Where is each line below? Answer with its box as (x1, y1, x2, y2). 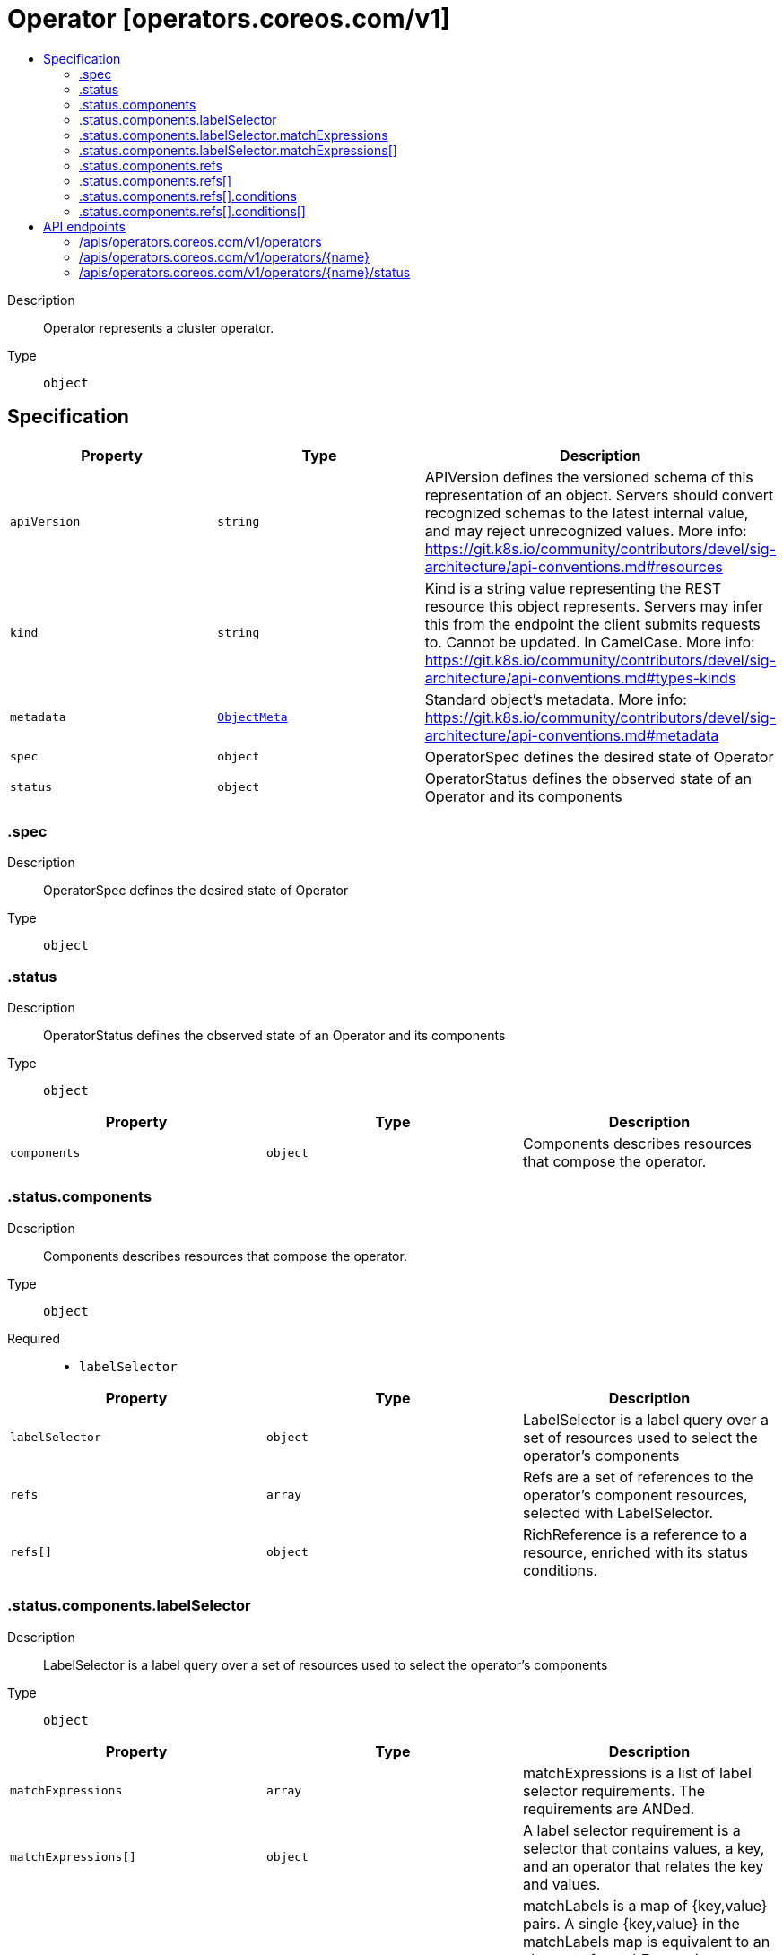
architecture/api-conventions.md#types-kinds (424, 668, 736, 687)
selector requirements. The (522, 1781, 706, 1800)
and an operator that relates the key (522, 1856, 764, 1875)
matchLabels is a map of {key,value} (522, 1896, 768, 1915)
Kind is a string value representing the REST (424, 578, 722, 597)
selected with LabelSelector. (522, 1503, 714, 1522)
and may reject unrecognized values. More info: (424, 521, 747, 540)
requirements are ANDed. (522, 1799, 695, 1818)
